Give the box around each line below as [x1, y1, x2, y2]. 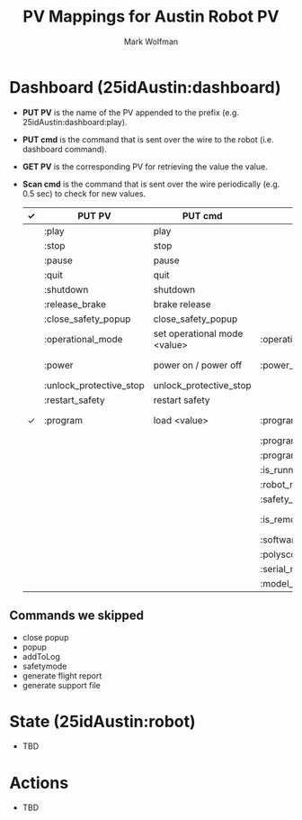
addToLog [22, 651, 61, 661]
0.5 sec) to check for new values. [22, 187, 147, 199]
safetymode [22, 661, 67, 671]
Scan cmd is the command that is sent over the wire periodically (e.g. [22, 178, 280, 189]
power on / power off [153, 359, 243, 371]
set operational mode [153, 327, 244, 340]
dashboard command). [22, 143, 108, 154]
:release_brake [43, 297, 106, 310]
